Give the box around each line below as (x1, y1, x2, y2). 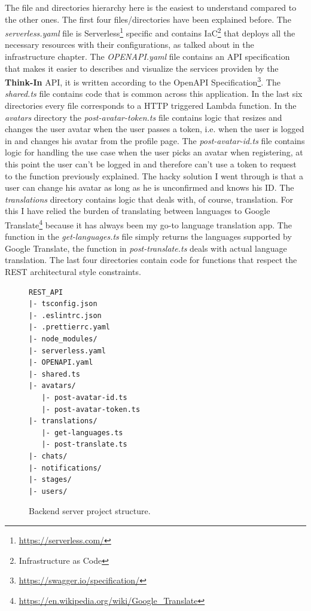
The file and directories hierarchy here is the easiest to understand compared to (5, 1, 297, 13)
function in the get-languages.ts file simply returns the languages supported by (5, 230, 292, 243)
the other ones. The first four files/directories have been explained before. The (5, 13, 291, 25)
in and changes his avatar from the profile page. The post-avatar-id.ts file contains (5, 134, 305, 146)
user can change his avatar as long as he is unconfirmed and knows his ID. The (5, 181, 294, 194)
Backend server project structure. (29, 505, 151, 517)
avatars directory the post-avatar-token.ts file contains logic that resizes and (5, 111, 282, 123)
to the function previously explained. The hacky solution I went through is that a (5, 169, 303, 182)
